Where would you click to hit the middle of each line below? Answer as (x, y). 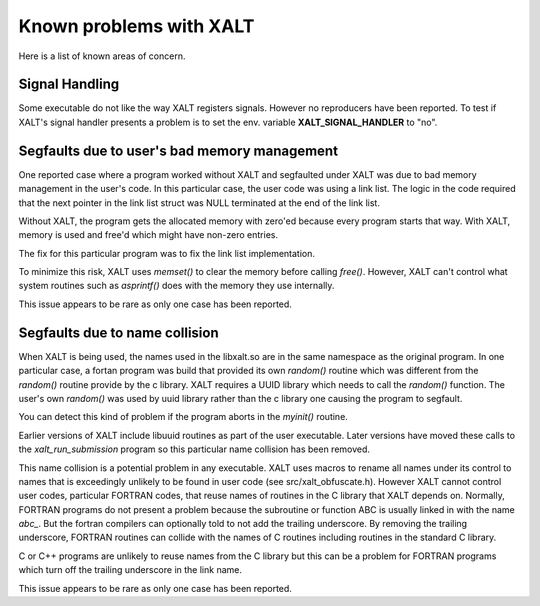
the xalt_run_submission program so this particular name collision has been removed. (194, 449)
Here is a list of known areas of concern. (102, 56)
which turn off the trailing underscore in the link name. (130, 570)
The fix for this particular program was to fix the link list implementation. (166, 253)
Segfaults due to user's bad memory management (178, 150)
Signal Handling (69, 84)
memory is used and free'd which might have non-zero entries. (148, 235)
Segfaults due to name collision (118, 332)
